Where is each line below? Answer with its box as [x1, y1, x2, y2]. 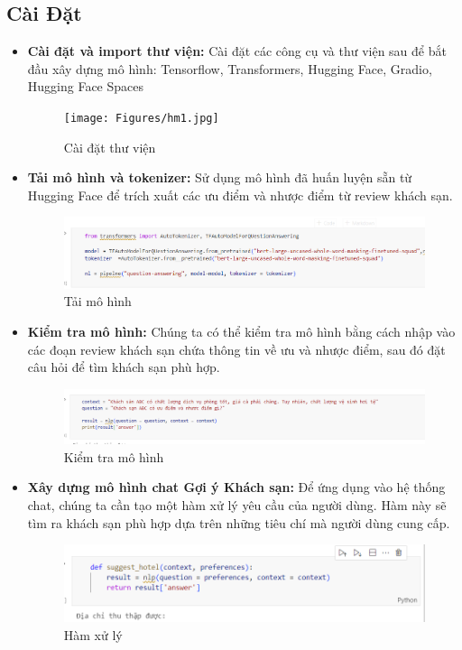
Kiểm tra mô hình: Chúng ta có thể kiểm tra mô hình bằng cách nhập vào [27, 322, 456, 341]
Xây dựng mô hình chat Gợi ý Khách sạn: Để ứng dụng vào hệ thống [27, 478, 446, 497]
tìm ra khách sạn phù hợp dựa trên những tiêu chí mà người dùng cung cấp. [27, 513, 450, 532]
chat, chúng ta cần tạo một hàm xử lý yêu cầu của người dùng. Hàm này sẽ [27, 495, 447, 514]
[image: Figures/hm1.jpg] [63, 111, 219, 125]
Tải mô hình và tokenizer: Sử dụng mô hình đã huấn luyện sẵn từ [27, 168, 412, 187]
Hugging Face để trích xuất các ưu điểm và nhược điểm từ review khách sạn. [27, 185, 453, 204]
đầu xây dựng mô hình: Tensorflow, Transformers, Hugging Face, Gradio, [27, 59, 432, 78]
